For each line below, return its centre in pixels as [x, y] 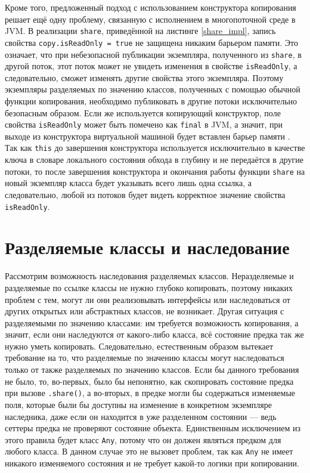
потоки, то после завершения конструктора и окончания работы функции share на [155, 171]
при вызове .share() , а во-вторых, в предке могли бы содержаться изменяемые [150, 393]
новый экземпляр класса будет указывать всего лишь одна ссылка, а [128, 183]
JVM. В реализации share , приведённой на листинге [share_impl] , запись [140, 31]
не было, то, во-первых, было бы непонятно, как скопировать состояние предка [149, 381]
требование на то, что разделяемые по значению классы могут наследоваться [145, 358]
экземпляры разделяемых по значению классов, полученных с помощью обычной [153, 89]
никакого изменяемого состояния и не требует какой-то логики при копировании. [152, 463]
